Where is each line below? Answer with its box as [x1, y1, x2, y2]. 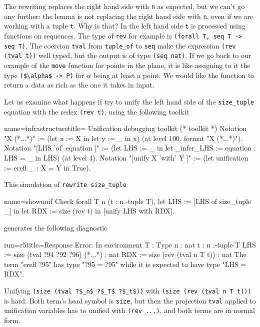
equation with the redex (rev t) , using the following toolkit [4, 106, 189, 116]
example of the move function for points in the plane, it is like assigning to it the [4, 59, 250, 70]
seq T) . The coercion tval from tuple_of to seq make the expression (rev [4, 40, 236, 50]
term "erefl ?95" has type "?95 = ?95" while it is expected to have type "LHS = [4, 258, 246, 269]
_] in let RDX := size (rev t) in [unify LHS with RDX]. [4, 205, 174, 216]
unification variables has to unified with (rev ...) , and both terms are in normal [4, 305, 255, 315]
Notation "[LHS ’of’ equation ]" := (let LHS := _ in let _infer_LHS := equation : [4, 142, 256, 153]
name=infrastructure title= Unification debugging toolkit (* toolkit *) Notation [4, 123, 247, 133]
